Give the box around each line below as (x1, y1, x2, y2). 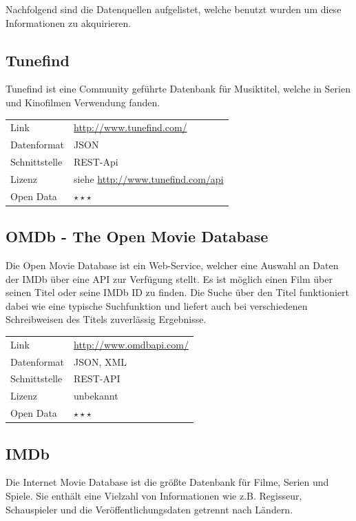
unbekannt (74, 389, 118, 403)
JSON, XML (74, 354, 127, 368)
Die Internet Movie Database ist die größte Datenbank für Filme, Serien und (6, 475, 329, 489)
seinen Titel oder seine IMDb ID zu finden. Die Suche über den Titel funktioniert (6, 285, 350, 299)
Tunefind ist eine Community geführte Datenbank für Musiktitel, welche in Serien (6, 81, 351, 96)
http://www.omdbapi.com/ (74, 337, 189, 351)
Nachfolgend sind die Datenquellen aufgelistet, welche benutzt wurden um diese (6, 2, 342, 16)
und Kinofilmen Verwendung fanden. (6, 95, 160, 109)
